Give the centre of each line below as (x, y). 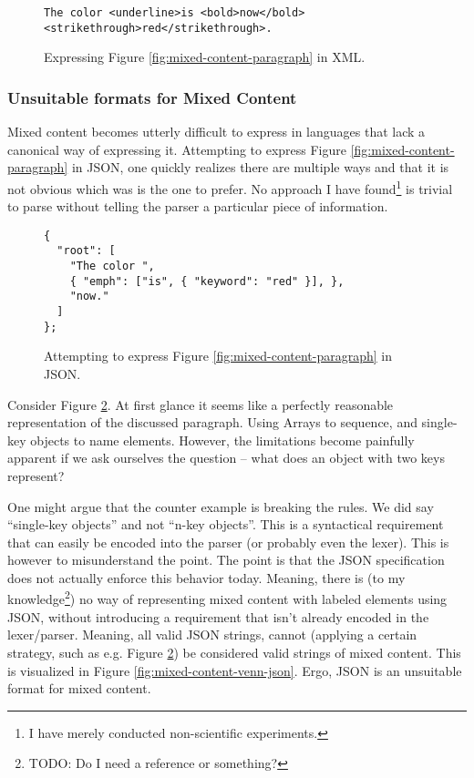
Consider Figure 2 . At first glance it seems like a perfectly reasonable (201, 404)
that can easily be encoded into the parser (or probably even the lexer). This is (228, 542)
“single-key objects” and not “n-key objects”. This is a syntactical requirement (226, 524)
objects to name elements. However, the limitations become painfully (222, 440)
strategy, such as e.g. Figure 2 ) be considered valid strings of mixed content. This (234, 652)
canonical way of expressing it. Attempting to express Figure (177, 149)
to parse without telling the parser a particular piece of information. (198, 206)
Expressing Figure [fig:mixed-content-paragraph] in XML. (205, 57)
